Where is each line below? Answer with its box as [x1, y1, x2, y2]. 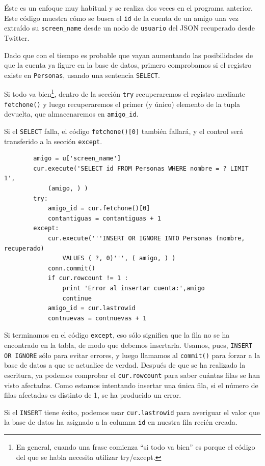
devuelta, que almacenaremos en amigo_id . [4, 108, 139, 119]
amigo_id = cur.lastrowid [47, 305, 136, 312]
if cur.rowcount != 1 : [47, 275, 128, 282]
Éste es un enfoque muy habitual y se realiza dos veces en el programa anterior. [4, 3, 253, 13]
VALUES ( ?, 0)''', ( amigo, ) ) [62, 255, 176, 262]
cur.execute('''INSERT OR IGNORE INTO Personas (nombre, [47, 235, 245, 242]
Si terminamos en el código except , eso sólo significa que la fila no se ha [4, 330, 230, 340]
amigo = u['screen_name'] [33, 155, 121, 162]
